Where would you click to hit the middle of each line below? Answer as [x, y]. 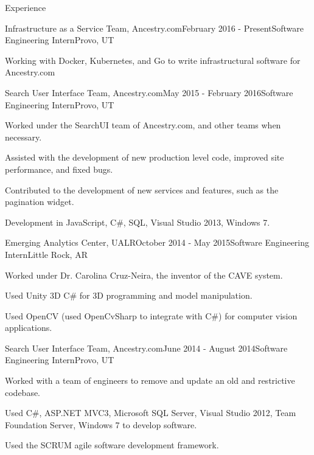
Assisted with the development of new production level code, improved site [145, 157]
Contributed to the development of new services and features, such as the [142, 189]
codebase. [23, 392]
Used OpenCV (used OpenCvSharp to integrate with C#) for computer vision [151, 315]
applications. [29, 328]
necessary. [23, 137]
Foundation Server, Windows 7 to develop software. [101, 424]
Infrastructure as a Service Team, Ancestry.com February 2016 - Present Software [155, 28]
